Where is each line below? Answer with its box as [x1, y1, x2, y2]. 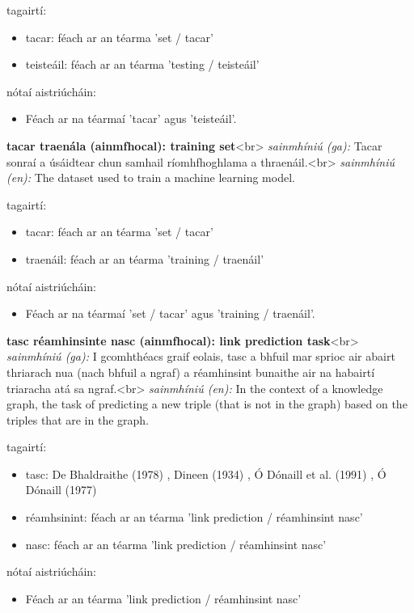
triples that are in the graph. [6, 411, 149, 428]
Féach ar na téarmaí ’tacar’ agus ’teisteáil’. [25, 110, 237, 127]
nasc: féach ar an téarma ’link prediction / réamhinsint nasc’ [25, 535, 327, 552]
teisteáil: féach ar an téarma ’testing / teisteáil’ [25, 56, 260, 73]
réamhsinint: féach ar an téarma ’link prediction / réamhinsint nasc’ [25, 509, 363, 526]
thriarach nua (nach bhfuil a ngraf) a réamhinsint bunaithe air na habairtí [6, 363, 375, 380]
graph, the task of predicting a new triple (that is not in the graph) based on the [6, 395, 408, 412]
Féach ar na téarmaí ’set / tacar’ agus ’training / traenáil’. [25, 305, 315, 322]
